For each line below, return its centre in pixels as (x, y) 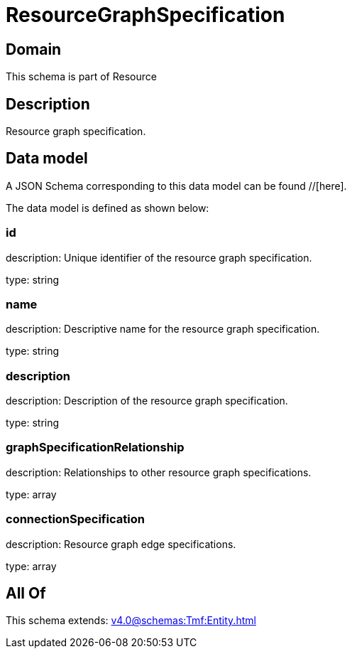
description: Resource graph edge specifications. (121, 544)
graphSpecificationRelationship (95, 447)
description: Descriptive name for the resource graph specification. (163, 329)
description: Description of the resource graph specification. (147, 401)
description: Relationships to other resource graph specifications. (159, 472)
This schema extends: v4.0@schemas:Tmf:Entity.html (131, 621)
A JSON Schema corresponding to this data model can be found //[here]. (176, 186)
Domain (34, 49)
